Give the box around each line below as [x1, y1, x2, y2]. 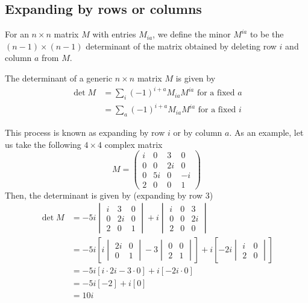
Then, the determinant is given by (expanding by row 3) [5, 188, 213, 201]
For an [5, 28, 29, 40]
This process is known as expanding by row [5, 126, 165, 139]
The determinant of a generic [5, 71, 113, 84]
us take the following [5, 138, 81, 150]
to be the [250, 28, 284, 40]
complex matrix [104, 138, 163, 150]
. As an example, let [229, 126, 304, 139]
